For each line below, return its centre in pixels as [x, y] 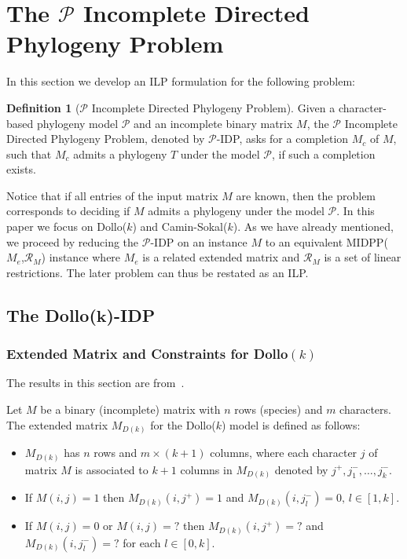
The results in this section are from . [95, 383]
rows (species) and [279, 409]
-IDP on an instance [199, 241]
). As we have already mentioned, [313, 227]
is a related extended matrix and [221, 257]
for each [142, 542]
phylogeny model [77, 123]
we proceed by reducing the [73, 241]
